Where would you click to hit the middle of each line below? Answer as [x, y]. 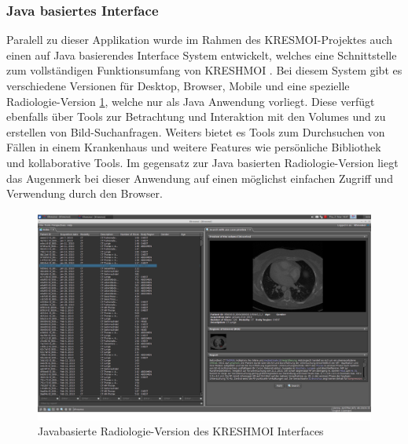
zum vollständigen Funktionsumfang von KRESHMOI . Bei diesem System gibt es [204, 70]
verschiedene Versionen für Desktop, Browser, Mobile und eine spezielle [178, 86]
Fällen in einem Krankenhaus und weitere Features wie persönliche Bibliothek [194, 147]
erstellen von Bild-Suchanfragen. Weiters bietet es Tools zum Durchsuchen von [196, 131]
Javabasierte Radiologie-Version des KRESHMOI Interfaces [181, 431]
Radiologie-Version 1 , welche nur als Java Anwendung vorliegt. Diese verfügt [191, 101]
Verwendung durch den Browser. [85, 193]
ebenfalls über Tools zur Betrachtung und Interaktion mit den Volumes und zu [196, 116]
